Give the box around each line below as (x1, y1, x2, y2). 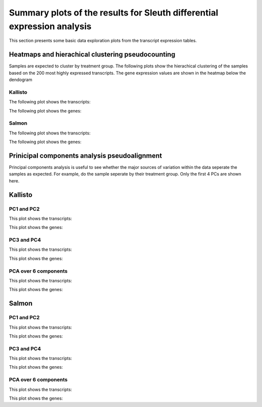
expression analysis (9, 21, 92, 32)
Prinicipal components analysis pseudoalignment (9, 151, 162, 160)
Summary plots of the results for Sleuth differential (9, 7, 218, 18)
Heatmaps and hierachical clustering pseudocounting (9, 50, 176, 59)
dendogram (9, 77, 33, 82)
